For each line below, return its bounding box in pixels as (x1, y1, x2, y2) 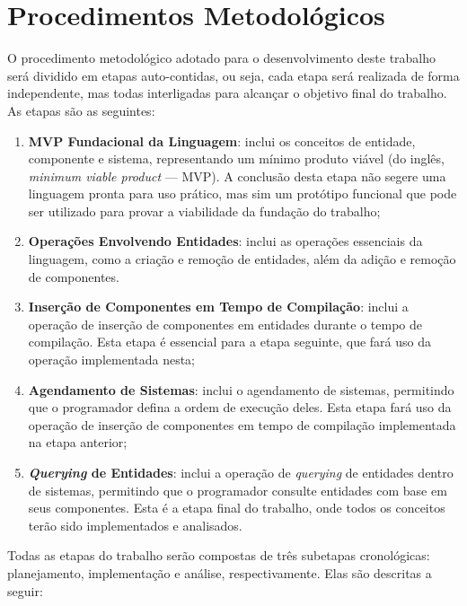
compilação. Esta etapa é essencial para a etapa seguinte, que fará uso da (28, 332, 432, 351)
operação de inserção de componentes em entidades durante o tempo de (28, 314, 422, 333)
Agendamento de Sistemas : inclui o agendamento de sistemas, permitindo (28, 380, 454, 399)
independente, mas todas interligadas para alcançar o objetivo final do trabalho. (7, 83, 447, 102)
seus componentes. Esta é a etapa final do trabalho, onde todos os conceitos (28, 498, 445, 517)
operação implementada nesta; (28, 350, 196, 369)
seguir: (7, 581, 43, 600)
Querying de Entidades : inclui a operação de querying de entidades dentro (28, 463, 454, 481)
